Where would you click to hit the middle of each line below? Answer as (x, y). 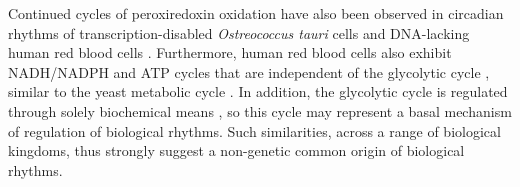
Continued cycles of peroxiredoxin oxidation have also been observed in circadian (256, 13)
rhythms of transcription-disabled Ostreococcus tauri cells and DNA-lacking (239, 32)
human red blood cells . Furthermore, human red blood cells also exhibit (230, 52)
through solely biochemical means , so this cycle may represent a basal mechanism (260, 110)
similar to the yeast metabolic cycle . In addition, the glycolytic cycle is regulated (258, 91)
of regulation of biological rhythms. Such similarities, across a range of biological (254, 130)
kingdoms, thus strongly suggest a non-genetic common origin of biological (236, 150)
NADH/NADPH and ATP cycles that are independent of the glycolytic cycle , (249, 71)
